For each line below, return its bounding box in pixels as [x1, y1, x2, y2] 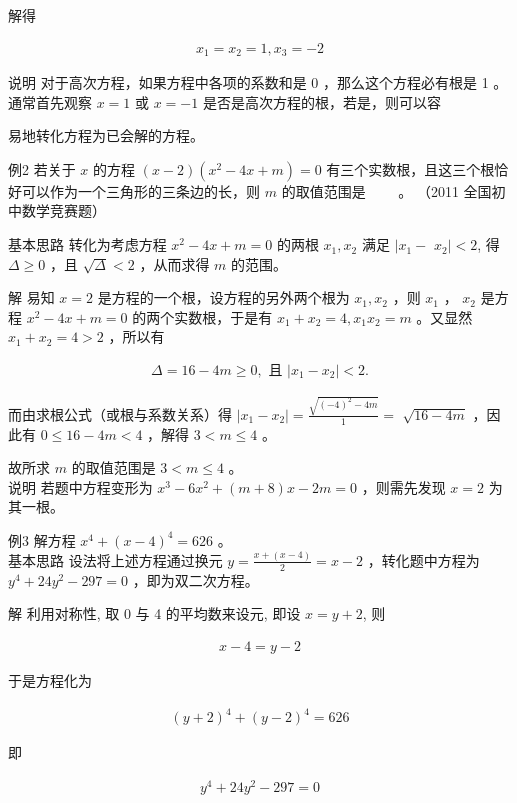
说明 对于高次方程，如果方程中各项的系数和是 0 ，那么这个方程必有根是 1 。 [8, 72, 508, 93]
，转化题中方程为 [367, 549, 480, 570]
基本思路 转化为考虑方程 [8, 234, 167, 255]
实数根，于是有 [174, 306, 273, 327]
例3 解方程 [8, 529, 76, 550]
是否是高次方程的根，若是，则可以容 [202, 91, 441, 112]
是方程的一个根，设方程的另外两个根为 [97, 287, 350, 308]
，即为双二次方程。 [132, 569, 259, 590]
